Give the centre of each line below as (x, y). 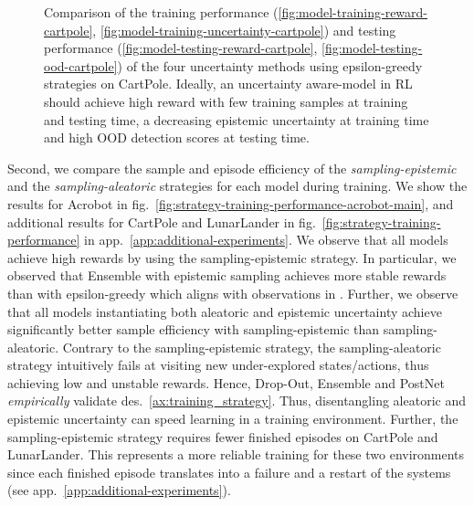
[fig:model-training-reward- (353, 12)
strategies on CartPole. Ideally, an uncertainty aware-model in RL (228, 84)
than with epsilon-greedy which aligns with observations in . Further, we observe (233, 293)
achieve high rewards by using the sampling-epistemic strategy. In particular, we (232, 257)
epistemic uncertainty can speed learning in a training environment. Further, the (233, 419)
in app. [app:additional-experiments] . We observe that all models (266, 240)
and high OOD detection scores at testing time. (177, 137)
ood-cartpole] (81, 65)
